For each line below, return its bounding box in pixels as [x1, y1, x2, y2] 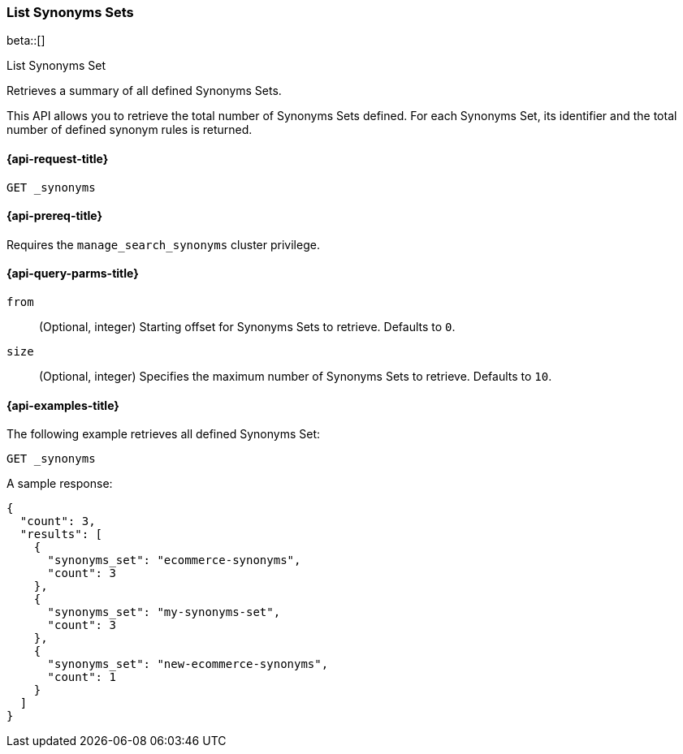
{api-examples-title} [6, 398, 119, 412]
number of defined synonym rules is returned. [6, 123, 253, 137]
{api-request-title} [6, 151, 109, 166]
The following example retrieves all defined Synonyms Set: [6, 427, 321, 442]
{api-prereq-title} [6, 209, 103, 223]
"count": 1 [47, 670, 116, 684]
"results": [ [19, 528, 103, 541]
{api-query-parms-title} [6, 266, 139, 281]
